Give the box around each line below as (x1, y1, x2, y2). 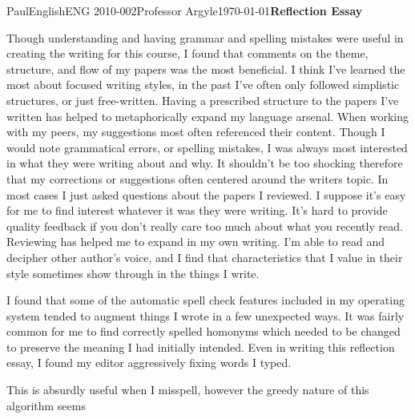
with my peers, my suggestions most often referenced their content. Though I (6, 123, 385, 140)
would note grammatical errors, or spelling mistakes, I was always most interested (6, 139, 408, 155)
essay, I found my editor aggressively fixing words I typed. (6, 354, 292, 371)
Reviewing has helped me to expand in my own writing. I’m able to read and (6, 233, 385, 250)
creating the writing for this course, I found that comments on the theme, (6, 45, 369, 62)
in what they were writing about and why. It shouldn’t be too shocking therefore (6, 155, 403, 171)
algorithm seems (6, 397, 86, 413)
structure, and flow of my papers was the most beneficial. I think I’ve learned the (6, 60, 405, 77)
